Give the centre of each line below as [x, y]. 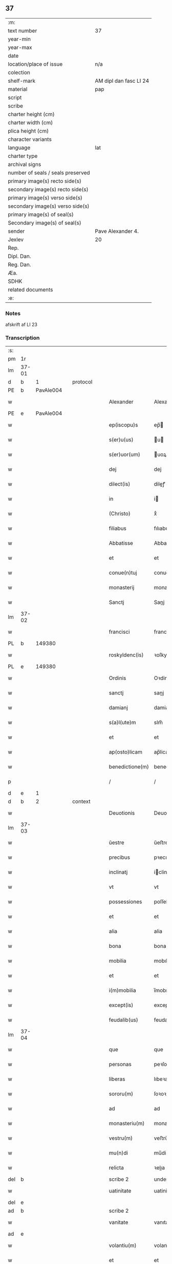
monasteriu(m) [127, 1124]
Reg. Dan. [20, 264]
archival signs [25, 164]
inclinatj [118, 872]
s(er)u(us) [121, 440]
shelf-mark [22, 81]
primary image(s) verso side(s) [45, 197]
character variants [30, 139]
